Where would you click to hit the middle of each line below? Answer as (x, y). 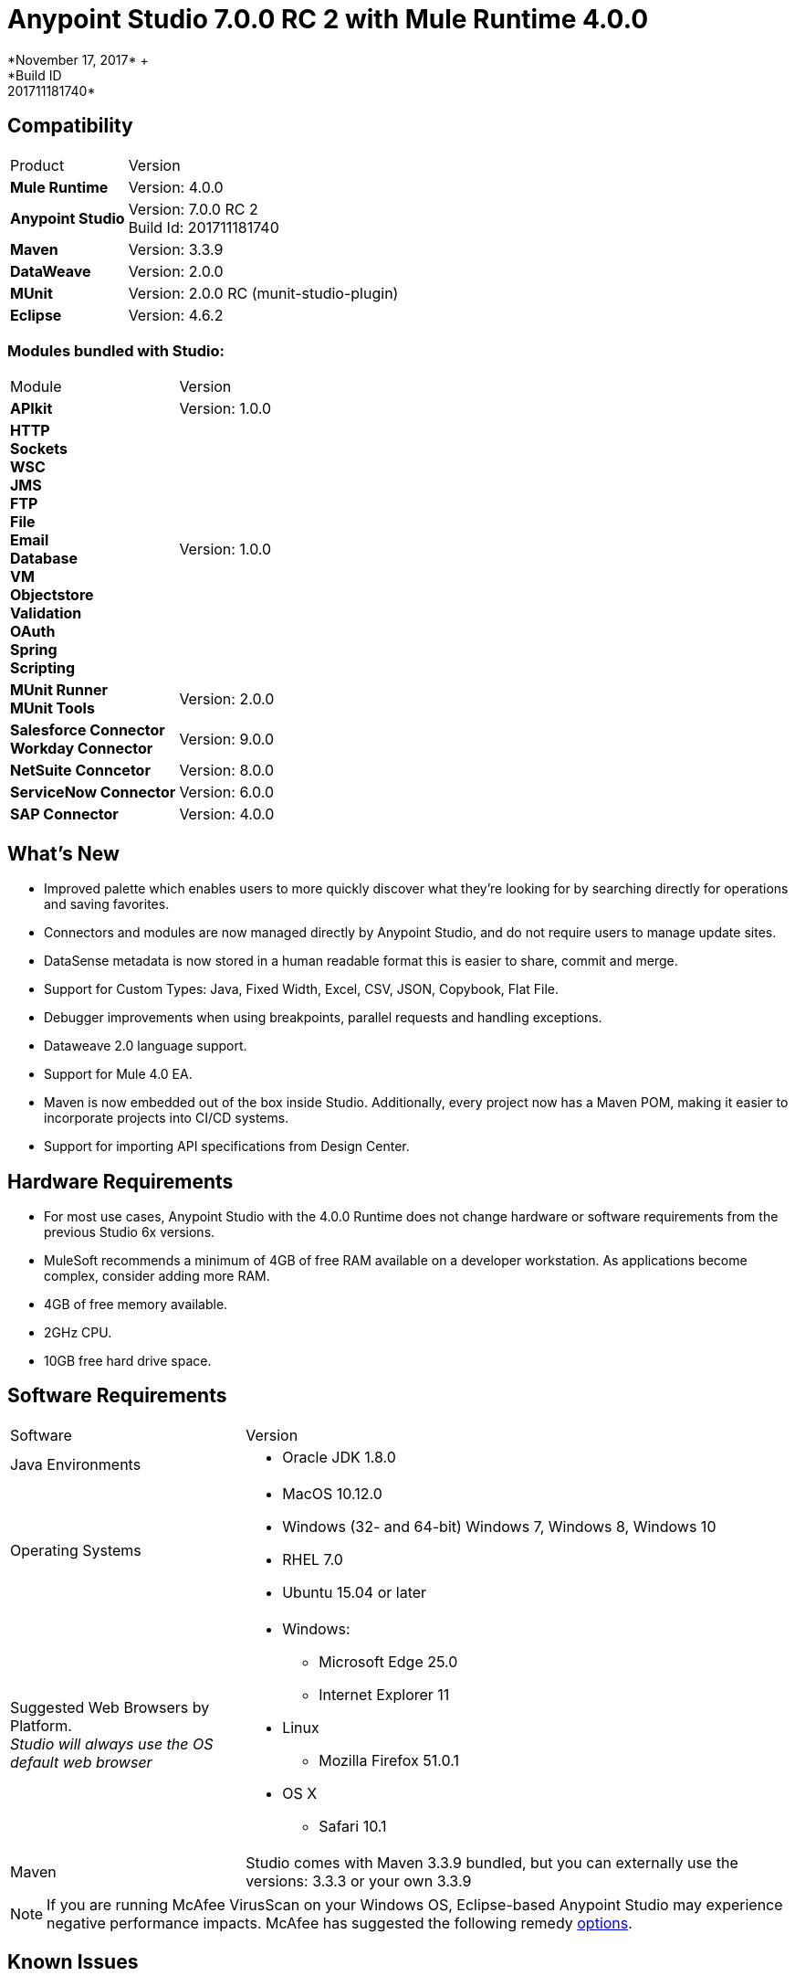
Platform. (41, 1725)
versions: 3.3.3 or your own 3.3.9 (359, 1881)
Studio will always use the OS (112, 1744)
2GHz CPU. (78, 1333)
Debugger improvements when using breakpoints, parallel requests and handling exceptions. (323, 1018)
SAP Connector (64, 814)
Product (37, 165)
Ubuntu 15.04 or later (355, 1592)
